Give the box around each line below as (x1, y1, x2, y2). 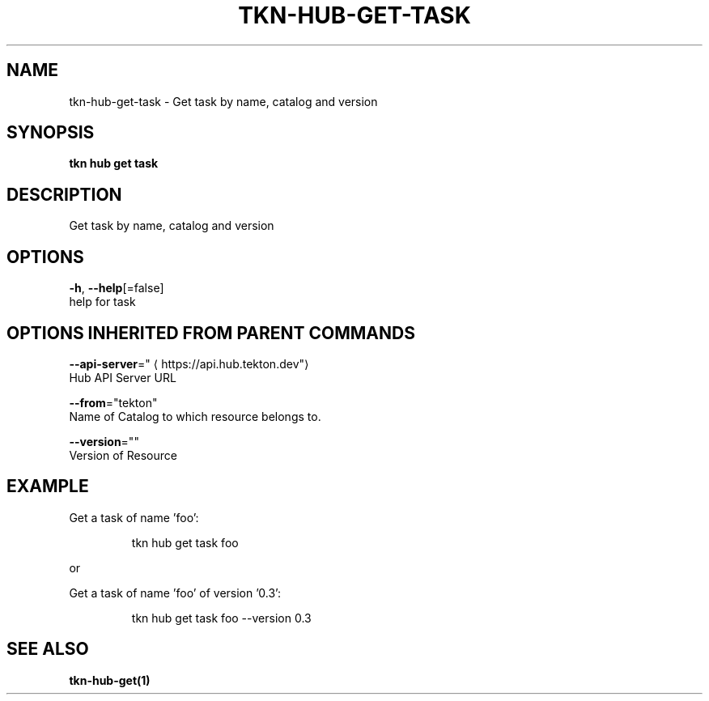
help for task (69, 295, 136, 309)
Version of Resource (69, 448, 177, 462)
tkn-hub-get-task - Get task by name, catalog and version (69, 94, 378, 108)
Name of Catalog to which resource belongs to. (69, 409, 321, 423)
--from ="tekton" (69, 395, 158, 410)
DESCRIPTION (6, 184, 122, 205)
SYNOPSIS (6, 122, 95, 143)
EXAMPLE (6, 476, 89, 497)
